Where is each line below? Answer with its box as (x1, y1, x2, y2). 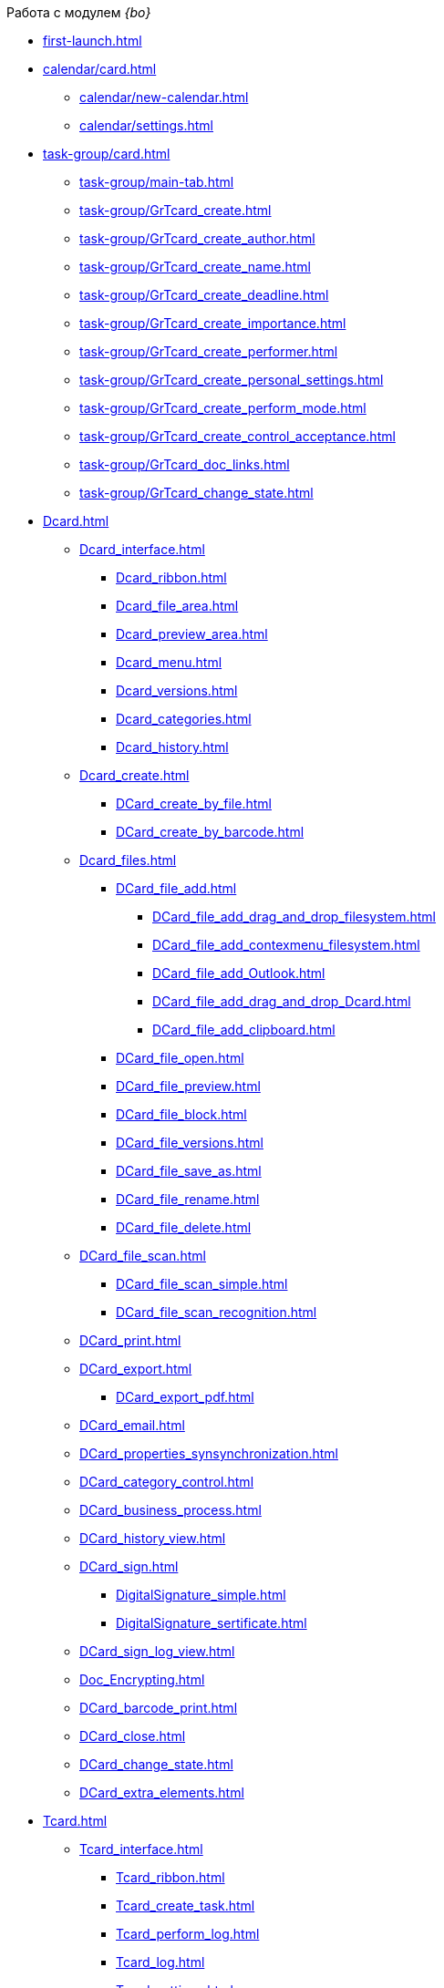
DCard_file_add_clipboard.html (152, 1022, 336, 1037)
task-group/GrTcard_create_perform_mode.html (79, 400, 367, 416)
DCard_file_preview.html (116, 1078, 261, 1094)
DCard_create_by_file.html (116, 796, 272, 811)
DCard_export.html (79, 1361, 192, 1376)
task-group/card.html (43, 146, 170, 161)
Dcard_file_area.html (116, 598, 239, 613)
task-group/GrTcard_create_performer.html (79, 344, 338, 359)
